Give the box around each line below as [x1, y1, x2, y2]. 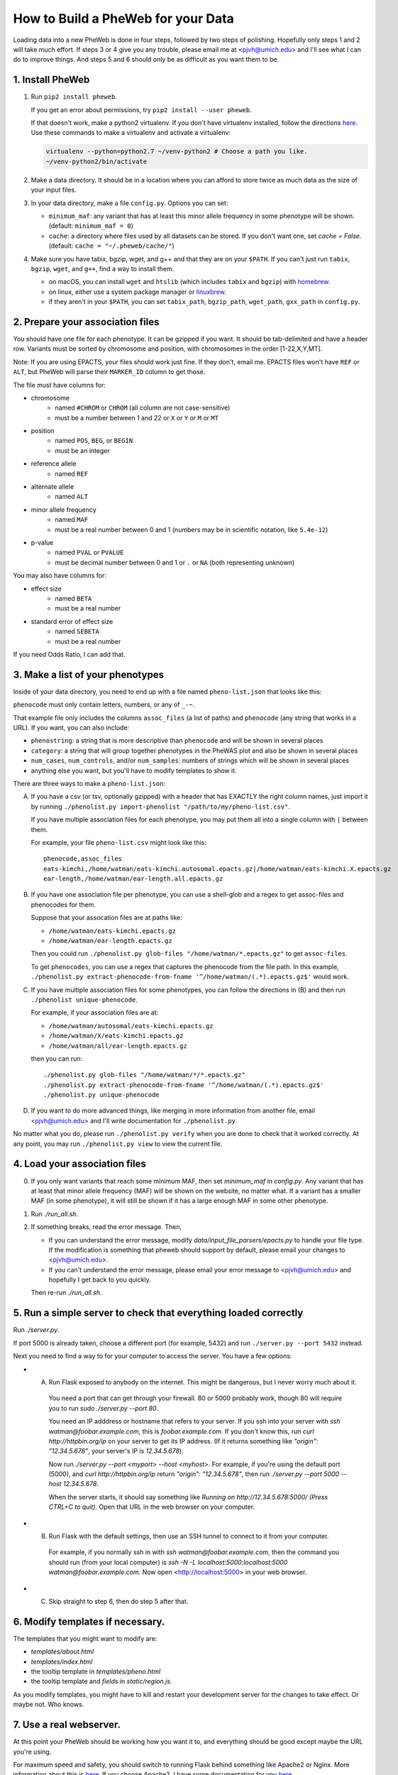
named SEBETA [55, 627, 99, 635]
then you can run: [31, 1054, 83, 1063]
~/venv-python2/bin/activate [45, 157, 148, 165]
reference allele [31, 459, 77, 468]
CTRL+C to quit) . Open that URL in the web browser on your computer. [48, 1502, 255, 1512]
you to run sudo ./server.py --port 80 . [48, 1404, 159, 1412]
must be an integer [55, 446, 110, 454]
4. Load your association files [13, 1158, 147, 1170]
